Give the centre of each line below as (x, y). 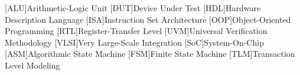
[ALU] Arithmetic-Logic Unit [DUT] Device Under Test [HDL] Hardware (133, 8)
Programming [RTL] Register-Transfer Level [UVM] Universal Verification (136, 31)
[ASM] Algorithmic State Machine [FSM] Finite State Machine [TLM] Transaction (150, 54)
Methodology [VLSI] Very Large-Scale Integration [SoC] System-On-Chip (134, 42)
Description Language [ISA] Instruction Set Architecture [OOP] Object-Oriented (148, 19)
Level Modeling (32, 65)
